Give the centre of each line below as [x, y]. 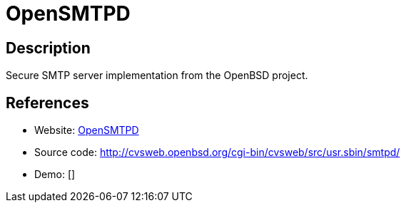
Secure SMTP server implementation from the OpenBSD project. [157, 76]
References [47, 103]
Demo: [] [55, 175]
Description [48, 48]
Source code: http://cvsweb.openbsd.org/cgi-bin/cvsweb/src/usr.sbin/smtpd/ [217, 152]
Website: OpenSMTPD [87, 130]
